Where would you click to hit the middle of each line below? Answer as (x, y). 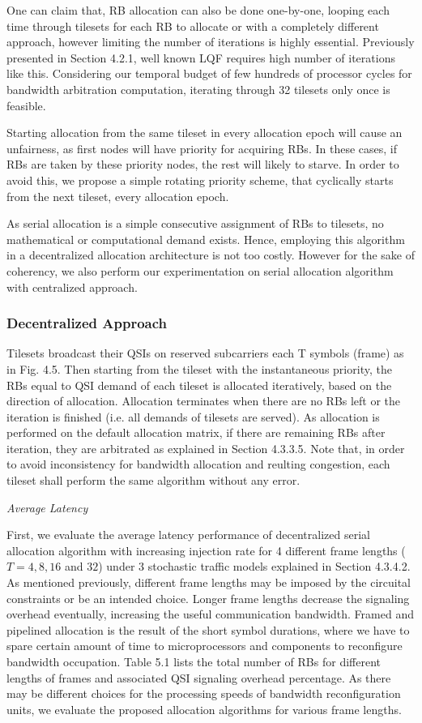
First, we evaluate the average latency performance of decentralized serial (188, 535)
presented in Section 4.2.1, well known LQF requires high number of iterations (201, 57)
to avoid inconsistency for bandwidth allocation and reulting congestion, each (198, 464)
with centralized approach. (72, 287)
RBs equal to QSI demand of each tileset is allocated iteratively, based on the (199, 385)
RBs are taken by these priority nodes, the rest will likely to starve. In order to (203, 164)
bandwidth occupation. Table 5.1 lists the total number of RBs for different (194, 661)
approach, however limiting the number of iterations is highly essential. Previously (211, 42)
